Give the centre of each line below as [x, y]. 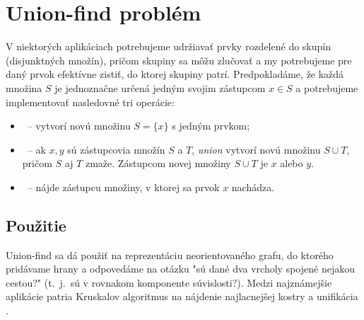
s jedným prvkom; [211, 126]
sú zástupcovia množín [116, 149]
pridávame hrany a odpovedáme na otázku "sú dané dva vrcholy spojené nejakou [180, 269]
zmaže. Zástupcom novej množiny [158, 163]
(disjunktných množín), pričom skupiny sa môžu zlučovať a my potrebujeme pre [179, 60]
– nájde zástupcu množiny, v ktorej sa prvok [123, 187]
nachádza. [253, 187]
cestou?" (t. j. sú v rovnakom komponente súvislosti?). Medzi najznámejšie [169, 282]
